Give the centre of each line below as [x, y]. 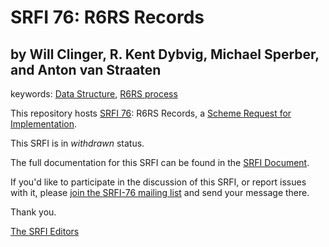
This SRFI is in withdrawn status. [77, 143]
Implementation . [44, 124]
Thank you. [33, 212]
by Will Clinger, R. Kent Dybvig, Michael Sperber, [165, 54]
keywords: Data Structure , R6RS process [94, 94]
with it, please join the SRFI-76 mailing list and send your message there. [160, 192]
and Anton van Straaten [86, 69]
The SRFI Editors [45, 231]
